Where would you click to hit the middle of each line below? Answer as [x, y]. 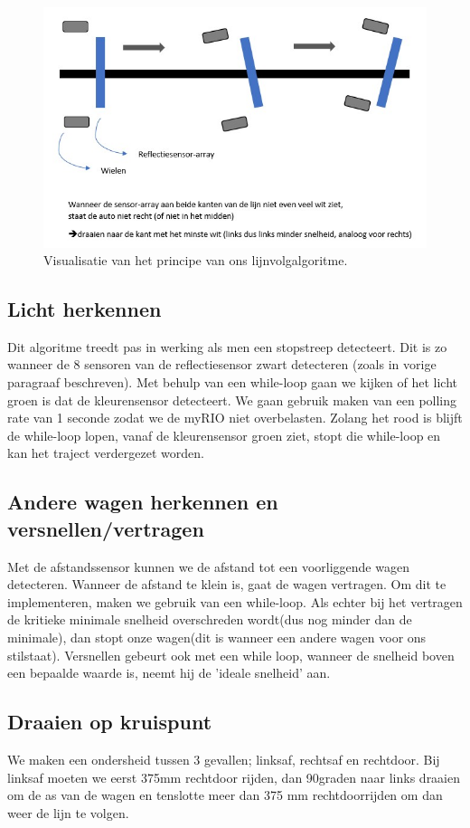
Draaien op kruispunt [110, 722]
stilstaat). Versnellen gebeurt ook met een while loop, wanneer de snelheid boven [231, 655]
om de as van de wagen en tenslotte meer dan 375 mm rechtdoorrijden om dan [225, 795]
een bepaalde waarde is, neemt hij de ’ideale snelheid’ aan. [169, 673]
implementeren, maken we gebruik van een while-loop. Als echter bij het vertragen [235, 601]
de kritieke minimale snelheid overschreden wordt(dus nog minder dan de [210, 619]
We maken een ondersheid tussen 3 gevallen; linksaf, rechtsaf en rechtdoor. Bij [224, 759]
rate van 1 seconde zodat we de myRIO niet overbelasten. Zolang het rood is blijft [235, 418]
